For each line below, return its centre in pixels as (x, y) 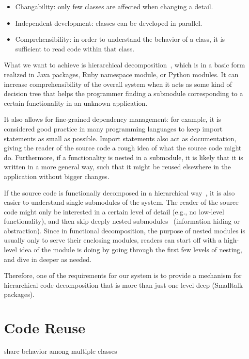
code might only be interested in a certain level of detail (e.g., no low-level (114, 211)
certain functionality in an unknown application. (76, 103)
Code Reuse (45, 328)
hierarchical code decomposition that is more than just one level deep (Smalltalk (124, 285)
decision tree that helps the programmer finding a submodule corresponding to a (124, 93)
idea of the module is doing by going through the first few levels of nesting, (131, 250)
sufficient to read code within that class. (75, 48)
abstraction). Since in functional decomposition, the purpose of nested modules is (124, 230)
